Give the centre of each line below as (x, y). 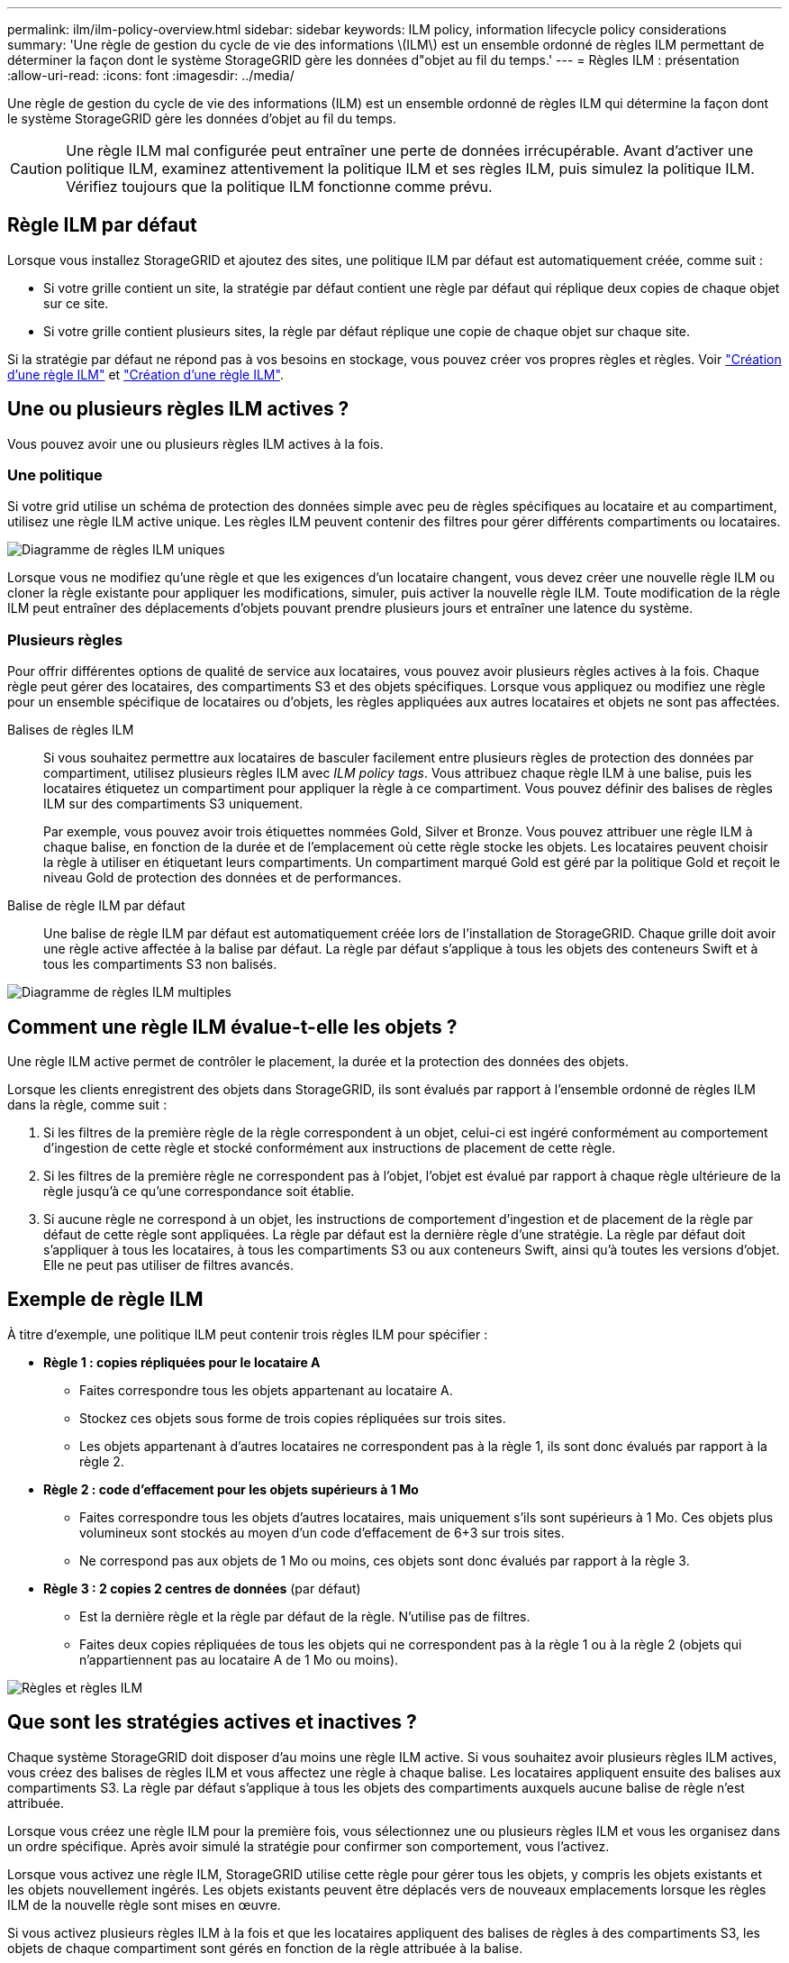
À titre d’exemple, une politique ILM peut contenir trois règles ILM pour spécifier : (248, 1334)
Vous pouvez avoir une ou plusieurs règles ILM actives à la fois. (195, 443)
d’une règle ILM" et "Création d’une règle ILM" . (145, 374)
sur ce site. (76, 303)
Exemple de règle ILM (105, 1300)
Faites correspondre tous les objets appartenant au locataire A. (266, 1390)
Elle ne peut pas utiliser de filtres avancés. (169, 1265)
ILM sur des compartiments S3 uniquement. (173, 804)
